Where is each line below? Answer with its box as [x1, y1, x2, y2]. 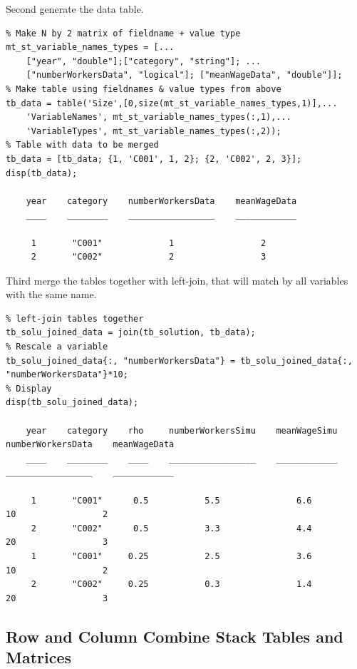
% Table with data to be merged [6, 140, 159, 150]
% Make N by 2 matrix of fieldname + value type [6, 28, 241, 39]
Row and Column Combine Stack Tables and [6, 625, 343, 647]
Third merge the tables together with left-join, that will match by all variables [6, 272, 348, 287]
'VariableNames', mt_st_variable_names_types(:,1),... [26, 112, 291, 123]
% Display [6, 383, 52, 394]
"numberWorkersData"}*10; [6, 369, 128, 380]
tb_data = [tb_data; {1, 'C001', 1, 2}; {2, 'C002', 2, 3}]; [6, 153, 302, 164]
